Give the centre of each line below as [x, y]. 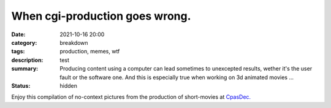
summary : [25, 69]
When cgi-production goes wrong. [101, 16]
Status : [21, 85]
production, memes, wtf [90, 52]
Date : [18, 34]
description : [27, 60]
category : [24, 42]
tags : [18, 52]
